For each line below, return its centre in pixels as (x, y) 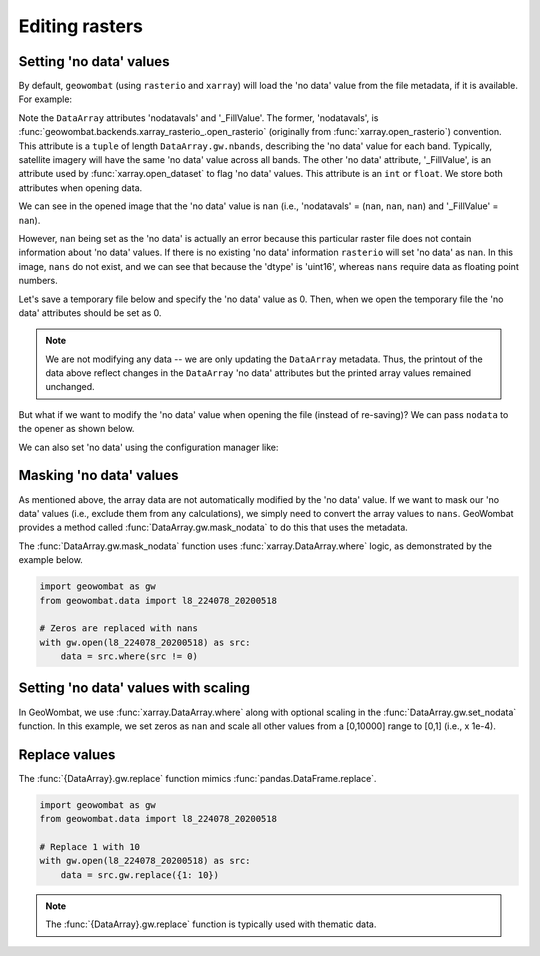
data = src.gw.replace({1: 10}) (140, 874)
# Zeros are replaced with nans (119, 628)
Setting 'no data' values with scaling (134, 688)
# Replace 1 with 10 (89, 847)
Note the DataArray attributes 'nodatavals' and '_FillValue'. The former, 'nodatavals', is (198, 117)
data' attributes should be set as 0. (90, 312)
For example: (45, 99)
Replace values (67, 754)
